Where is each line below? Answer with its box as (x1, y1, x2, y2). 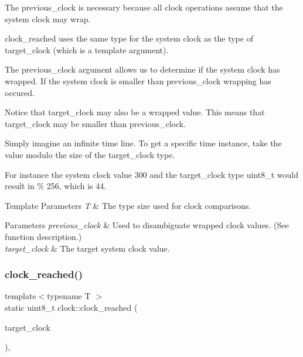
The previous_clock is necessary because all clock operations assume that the (5, 1, 283, 13)
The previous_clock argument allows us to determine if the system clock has (5, 63, 280, 75)
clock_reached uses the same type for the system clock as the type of (5, 32, 253, 44)
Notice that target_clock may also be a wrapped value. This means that (5, 106, 265, 118)
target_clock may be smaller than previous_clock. (5, 117, 186, 129)
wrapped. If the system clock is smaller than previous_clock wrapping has (5, 74, 271, 87)
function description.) (5, 230, 82, 242)
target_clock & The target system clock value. (5, 242, 170, 254)
